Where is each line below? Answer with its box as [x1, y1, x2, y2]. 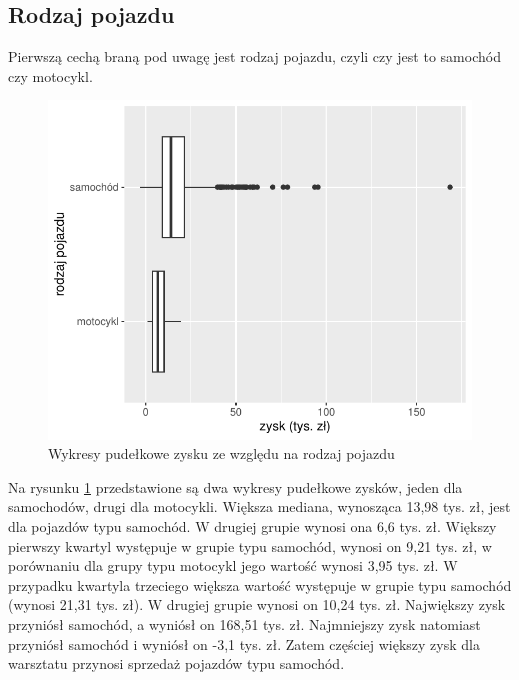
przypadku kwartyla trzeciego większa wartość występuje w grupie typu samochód [8, 574, 512, 595]
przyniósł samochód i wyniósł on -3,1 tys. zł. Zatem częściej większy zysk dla [8, 633, 480, 654]
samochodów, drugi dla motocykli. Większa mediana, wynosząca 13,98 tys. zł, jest [8, 496, 511, 517]
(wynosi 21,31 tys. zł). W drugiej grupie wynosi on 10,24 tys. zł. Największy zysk [8, 594, 506, 615]
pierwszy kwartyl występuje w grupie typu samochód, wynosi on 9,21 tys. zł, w [8, 535, 492, 556]
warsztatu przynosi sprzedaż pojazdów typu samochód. [8, 653, 345, 674]
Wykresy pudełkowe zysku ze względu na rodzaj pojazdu [48, 443, 395, 464]
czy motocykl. [8, 65, 93, 86]
